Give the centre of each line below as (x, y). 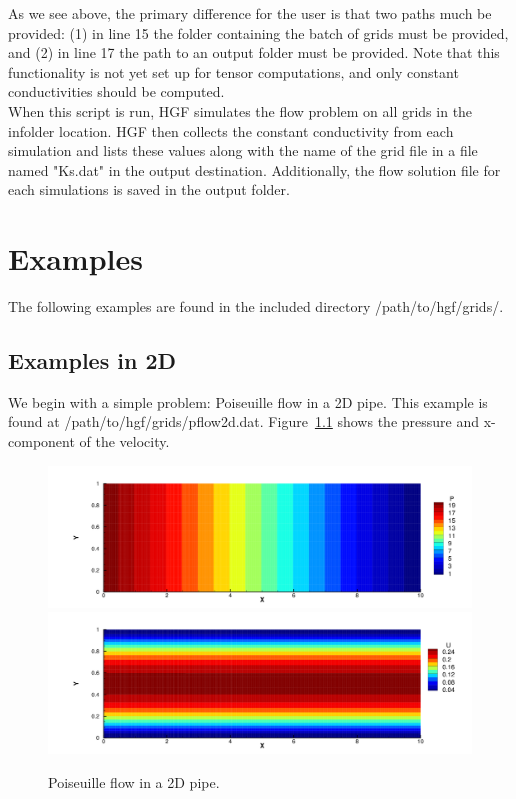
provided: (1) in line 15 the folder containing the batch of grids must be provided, (258, 32)
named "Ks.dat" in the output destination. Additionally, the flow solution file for (254, 169)
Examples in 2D (92, 360)
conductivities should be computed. (116, 91)
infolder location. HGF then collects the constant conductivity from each (231, 130)
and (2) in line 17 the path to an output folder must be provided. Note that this (254, 52)
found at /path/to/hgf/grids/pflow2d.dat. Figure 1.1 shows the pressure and (243, 421)
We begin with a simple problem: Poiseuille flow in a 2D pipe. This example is (248, 401)
